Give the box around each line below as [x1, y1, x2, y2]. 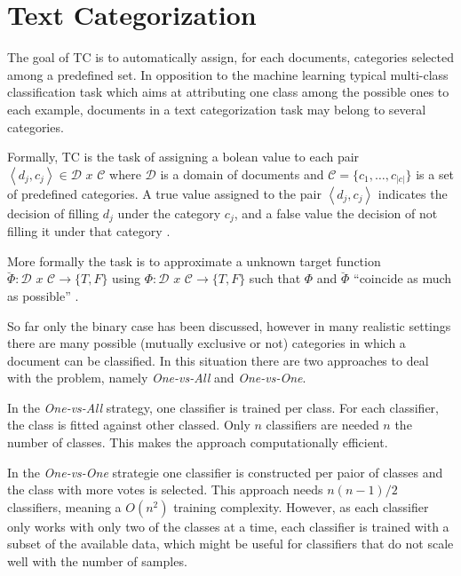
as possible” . [7, 286, 79, 304]
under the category [117, 203, 221, 222]
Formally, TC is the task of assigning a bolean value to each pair [7, 147, 360, 166]
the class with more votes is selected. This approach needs [7, 480, 323, 499]
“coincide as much [354, 269, 452, 288]
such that [249, 269, 301, 288]
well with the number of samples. [7, 552, 187, 571]
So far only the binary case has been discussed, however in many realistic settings [7, 316, 451, 335]
